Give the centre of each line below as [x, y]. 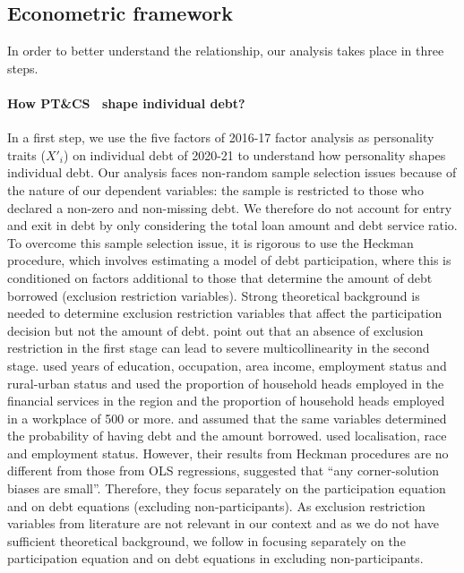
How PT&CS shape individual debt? [126, 103]
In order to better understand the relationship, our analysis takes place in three [226, 51]
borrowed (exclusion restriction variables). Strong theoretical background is [214, 295]
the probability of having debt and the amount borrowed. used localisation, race [227, 436]
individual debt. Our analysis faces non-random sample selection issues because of [232, 172]
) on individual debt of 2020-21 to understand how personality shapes [255, 154]
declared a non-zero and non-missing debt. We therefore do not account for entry [230, 207]
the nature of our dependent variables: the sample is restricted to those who [215, 189]
